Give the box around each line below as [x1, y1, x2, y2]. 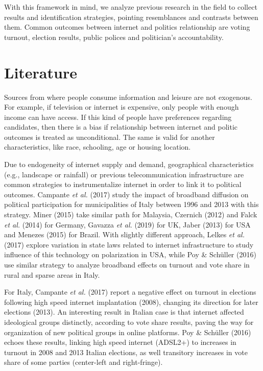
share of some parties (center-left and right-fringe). [4, 357, 163, 367]
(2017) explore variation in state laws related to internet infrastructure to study [4, 239, 254, 250]
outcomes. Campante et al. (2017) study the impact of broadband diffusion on [4, 189, 249, 199]
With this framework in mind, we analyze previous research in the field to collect [4, 2, 257, 12]
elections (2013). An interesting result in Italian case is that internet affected [4, 306, 244, 317]
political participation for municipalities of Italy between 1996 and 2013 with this [4, 199, 259, 210]
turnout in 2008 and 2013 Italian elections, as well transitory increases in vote [4, 346, 248, 357]
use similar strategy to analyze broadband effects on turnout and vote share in [4, 259, 250, 270]
